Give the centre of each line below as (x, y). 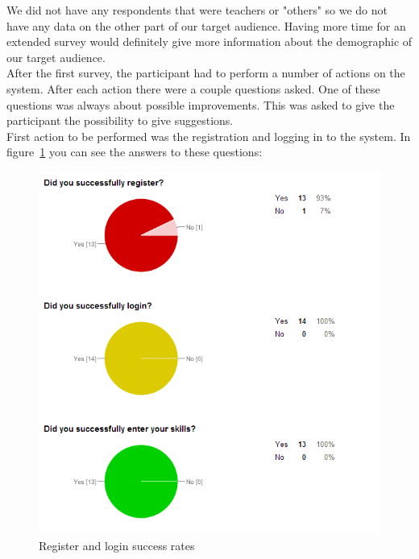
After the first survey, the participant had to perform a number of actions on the (206, 73)
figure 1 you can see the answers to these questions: (135, 152)
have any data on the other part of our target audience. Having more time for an (206, 25)
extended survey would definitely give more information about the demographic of (209, 41)
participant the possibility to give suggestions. (120, 120)
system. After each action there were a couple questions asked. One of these (193, 88)
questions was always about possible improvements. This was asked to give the (201, 104)
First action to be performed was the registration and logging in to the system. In (209, 136)
